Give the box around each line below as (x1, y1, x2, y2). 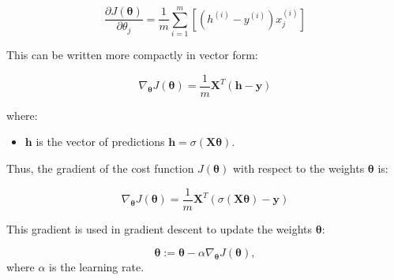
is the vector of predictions (36, 133, 165, 150)
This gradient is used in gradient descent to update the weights (6, 220, 313, 237)
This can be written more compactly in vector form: (6, 47, 258, 63)
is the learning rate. (49, 259, 144, 275)
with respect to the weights (232, 159, 365, 176)
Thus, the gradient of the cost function (6, 159, 194, 176)
